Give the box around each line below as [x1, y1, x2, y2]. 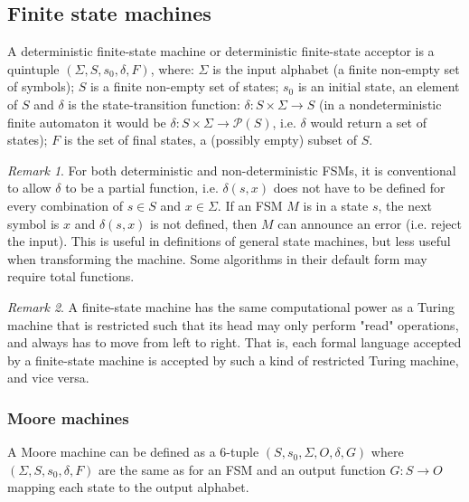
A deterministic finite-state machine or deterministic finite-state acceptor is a [7, 42, 435, 61]
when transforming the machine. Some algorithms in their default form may [7, 249, 427, 268]
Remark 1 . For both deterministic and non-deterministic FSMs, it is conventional [7, 160, 456, 179]
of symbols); [7, 77, 75, 96]
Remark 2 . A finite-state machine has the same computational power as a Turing [7, 297, 455, 316]
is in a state [303, 195, 369, 214]
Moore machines [7, 406, 129, 429]
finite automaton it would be [7, 112, 166, 131]
